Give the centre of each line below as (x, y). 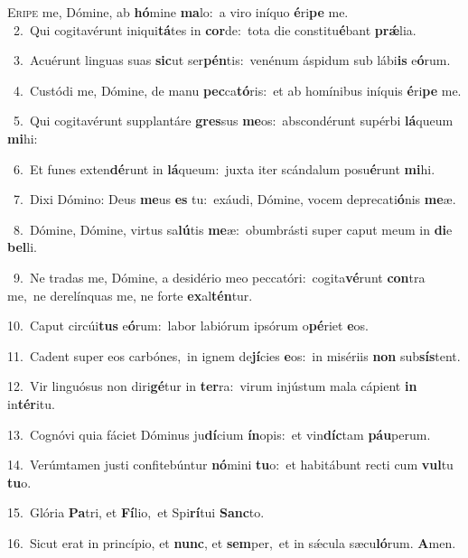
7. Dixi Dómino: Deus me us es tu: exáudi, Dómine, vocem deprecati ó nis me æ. (234, 199)
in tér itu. (31, 403)
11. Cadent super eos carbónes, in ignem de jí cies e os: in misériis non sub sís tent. (234, 355)
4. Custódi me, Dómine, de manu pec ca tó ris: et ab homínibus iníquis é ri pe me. (237, 90)
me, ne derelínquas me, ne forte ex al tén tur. (130, 295)
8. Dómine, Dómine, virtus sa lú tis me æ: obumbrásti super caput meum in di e (233, 229)
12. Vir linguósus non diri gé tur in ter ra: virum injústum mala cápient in (212, 386)
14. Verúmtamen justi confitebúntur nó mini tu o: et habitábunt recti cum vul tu (230, 465)
